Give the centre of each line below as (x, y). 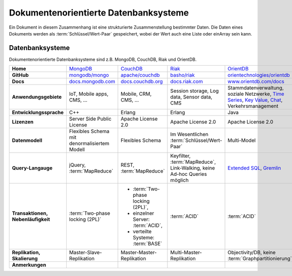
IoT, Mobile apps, (89, 94)
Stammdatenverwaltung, (256, 88)
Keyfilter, (181, 156)
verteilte (142, 232)
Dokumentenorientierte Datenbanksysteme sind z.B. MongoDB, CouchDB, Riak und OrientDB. (103, 59)
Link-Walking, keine (193, 168)
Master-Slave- (85, 253)
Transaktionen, (30, 213)
